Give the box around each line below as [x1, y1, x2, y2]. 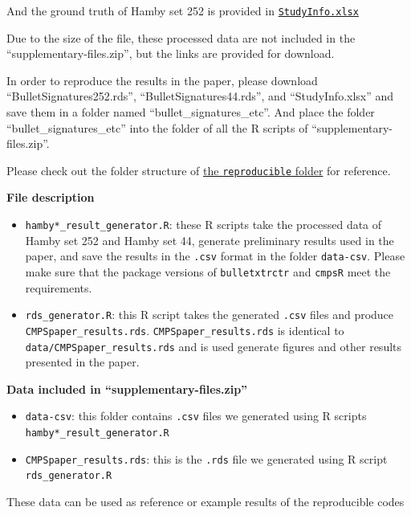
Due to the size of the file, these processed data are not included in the [6, 29, 356, 46]
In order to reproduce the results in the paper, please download [6, 72, 318, 88]
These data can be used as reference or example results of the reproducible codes [6, 493, 405, 509]
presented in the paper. [25, 354, 140, 370]
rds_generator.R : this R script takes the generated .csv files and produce [25, 306, 394, 323]
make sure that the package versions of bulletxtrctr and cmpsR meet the [25, 263, 391, 280]
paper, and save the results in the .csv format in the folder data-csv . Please [25, 247, 405, 264]
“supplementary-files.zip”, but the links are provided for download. [6, 45, 335, 62]
